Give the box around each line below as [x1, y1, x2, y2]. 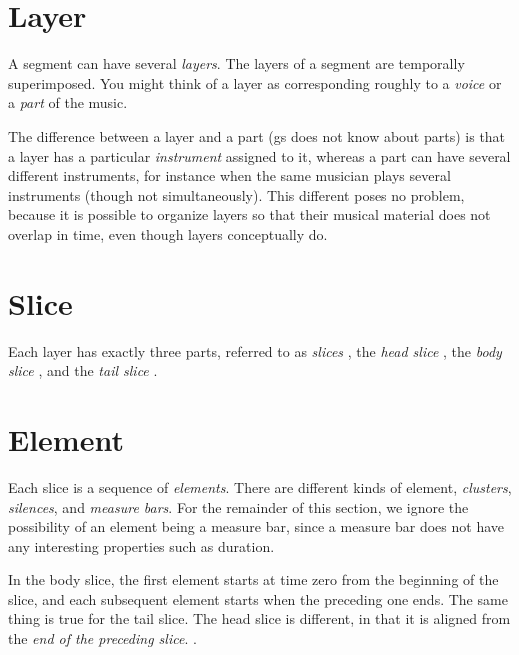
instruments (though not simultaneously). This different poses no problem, [8, 184, 465, 205]
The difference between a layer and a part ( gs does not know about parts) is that [8, 125, 506, 146]
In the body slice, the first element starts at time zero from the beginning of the [8, 569, 499, 590]
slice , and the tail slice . [8, 360, 158, 381]
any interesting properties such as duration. [8, 535, 275, 556]
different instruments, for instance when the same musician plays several [8, 165, 451, 186]
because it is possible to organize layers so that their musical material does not [8, 204, 491, 225]
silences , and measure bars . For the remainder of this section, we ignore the [8, 496, 469, 517]
